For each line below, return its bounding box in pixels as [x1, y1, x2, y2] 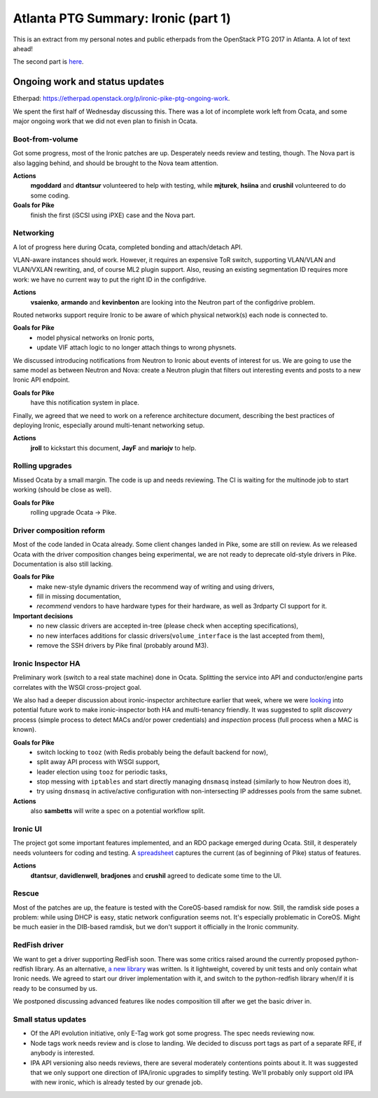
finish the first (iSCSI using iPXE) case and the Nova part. [30, 211, 196, 219]
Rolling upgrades [13, 461, 73, 471]
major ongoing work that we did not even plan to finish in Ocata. [13, 117, 198, 125]
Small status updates [13, 1014, 87, 1024]
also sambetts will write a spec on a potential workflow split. [30, 807, 206, 815]
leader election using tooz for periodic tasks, [36, 767, 168, 776]
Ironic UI [13, 824, 42, 834]
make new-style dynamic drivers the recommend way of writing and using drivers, [36, 582, 275, 591]
